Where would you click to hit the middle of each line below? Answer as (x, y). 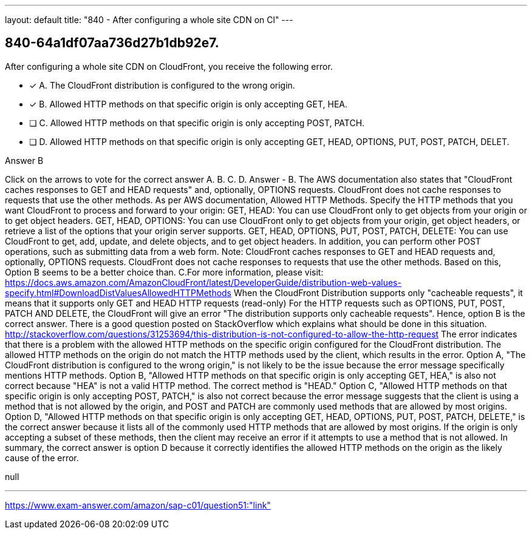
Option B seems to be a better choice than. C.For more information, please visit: (164, 272)
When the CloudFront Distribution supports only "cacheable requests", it (378, 292)
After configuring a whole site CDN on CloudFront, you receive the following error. (169, 66)
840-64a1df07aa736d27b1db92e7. (112, 43)
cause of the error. (42, 458)
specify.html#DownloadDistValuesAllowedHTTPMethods (118, 292)
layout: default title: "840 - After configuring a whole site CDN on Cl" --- (149, 20)
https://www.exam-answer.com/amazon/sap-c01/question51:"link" (138, 505)
